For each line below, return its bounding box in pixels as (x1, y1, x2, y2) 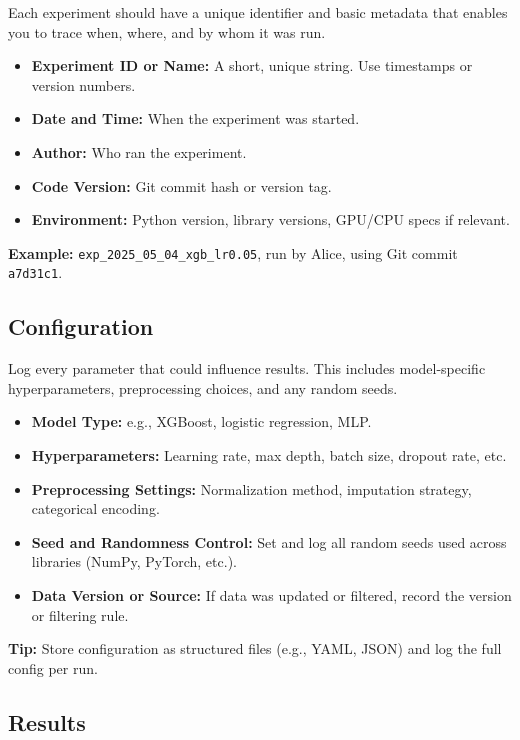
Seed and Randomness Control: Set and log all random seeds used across (31, 531, 507, 552)
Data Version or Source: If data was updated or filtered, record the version (31, 585, 512, 606)
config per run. (8, 657, 98, 678)
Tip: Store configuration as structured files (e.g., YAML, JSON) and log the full (8, 638, 502, 659)
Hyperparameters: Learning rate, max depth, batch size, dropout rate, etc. (31, 445, 507, 466)
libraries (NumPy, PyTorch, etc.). (31, 551, 237, 572)
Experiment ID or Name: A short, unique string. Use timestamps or (31, 55, 473, 76)
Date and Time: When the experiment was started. (31, 108, 360, 129)
